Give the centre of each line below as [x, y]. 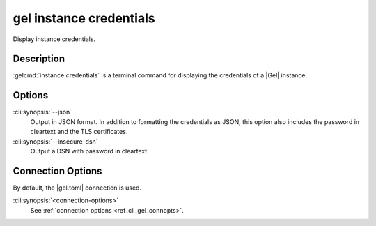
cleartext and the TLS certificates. [79, 132]
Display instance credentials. [54, 39]
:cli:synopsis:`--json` [42, 112]
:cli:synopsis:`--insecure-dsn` [55, 141]
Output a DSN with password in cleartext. [89, 151]
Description [39, 59]
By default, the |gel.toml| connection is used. [77, 188]
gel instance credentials [84, 18]
